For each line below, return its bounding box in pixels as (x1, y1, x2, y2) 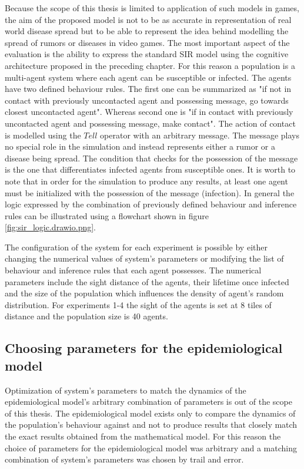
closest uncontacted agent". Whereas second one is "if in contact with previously (5, 105, 293, 118)
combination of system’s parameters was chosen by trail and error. (5, 453, 244, 465)
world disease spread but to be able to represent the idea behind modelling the (5, 25, 289, 37)
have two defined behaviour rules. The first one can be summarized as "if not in (5, 82, 292, 95)
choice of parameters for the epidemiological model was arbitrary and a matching (5, 441, 297, 454)
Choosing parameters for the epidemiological (5, 339, 283, 357)
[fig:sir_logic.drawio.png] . (5, 221, 96, 233)
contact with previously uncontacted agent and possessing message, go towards (5, 94, 289, 106)
